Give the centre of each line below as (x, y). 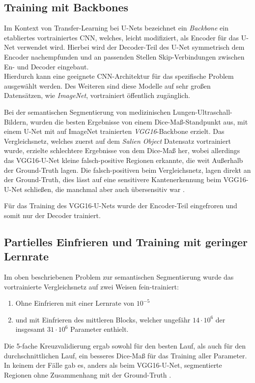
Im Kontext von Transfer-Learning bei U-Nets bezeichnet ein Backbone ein (116, 28)
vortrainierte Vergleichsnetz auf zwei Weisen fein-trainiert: (91, 286)
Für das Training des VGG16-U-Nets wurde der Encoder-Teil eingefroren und (121, 206)
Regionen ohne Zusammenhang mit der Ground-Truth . (88, 374)
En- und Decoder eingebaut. (46, 66)
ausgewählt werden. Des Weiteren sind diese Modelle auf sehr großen (107, 85)
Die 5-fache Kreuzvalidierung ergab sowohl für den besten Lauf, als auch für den (125, 346)
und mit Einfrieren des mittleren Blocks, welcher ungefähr (103, 319)
